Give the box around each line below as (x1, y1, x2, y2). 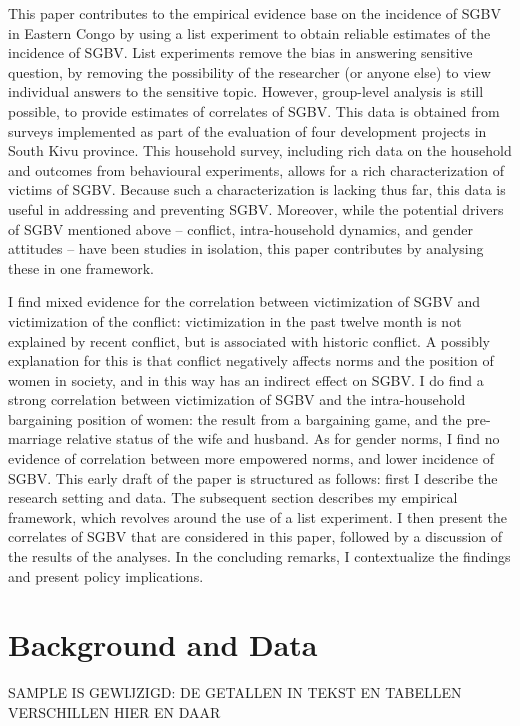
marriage (8, 428, 62, 449)
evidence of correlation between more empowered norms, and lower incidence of (8, 448, 494, 469)
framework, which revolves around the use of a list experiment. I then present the (8, 506, 508, 527)
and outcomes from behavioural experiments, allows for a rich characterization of (8, 159, 504, 180)
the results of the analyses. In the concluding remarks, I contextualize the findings (8, 546, 511, 567)
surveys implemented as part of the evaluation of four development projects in (8, 120, 487, 141)
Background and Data (8, 624, 318, 665)
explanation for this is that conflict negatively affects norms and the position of (8, 350, 494, 371)
